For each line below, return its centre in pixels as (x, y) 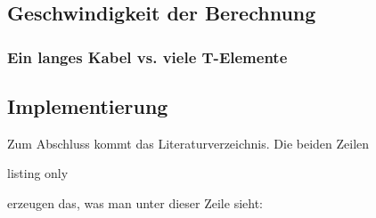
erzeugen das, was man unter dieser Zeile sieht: (135, 203)
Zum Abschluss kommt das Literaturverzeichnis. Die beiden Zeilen (188, 143)
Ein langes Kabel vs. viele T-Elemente (147, 57)
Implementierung (88, 106)
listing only (38, 173)
